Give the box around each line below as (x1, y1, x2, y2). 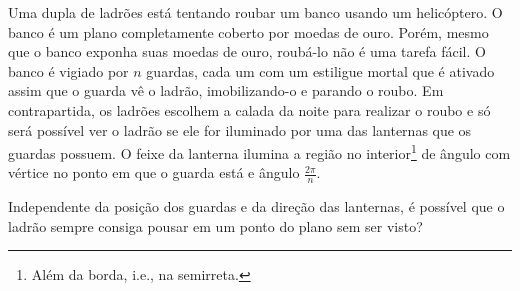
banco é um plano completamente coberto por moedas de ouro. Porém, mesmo (8, 21, 489, 42)
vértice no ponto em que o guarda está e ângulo (8, 162, 300, 183)
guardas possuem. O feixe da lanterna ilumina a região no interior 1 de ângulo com (8, 140, 511, 163)
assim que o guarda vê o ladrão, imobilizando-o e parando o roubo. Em (8, 80, 444, 101)
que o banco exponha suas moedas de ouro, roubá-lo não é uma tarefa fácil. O (8, 41, 486, 62)
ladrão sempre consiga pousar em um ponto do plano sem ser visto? (8, 215, 423, 236)
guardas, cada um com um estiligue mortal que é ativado (146, 60, 495, 81)
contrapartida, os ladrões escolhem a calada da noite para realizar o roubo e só (8, 99, 491, 120)
